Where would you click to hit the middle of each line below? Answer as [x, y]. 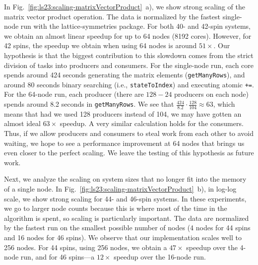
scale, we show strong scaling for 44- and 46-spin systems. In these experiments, [125, 198]
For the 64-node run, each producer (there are [74, 94]
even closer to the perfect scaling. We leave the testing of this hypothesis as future [129, 153]
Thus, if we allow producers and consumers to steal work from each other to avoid [129, 133]
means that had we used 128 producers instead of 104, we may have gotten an [123, 113]
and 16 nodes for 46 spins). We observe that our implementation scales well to [123, 237]
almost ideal [22, 123]
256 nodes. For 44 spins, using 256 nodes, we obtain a [86, 247]
